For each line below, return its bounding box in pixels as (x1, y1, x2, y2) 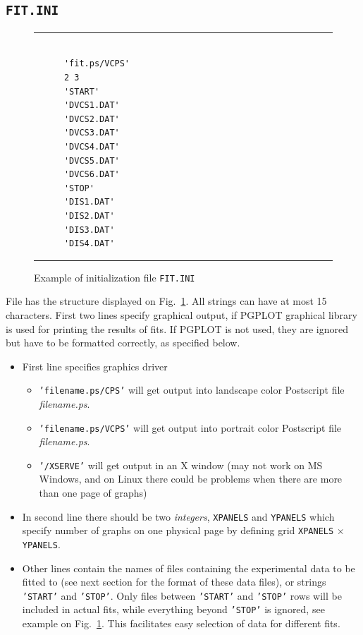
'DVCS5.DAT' (63, 155, 120, 166)
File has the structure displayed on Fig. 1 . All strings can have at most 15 (6, 294, 327, 308)
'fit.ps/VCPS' (63, 59, 130, 69)
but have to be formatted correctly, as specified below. (6, 335, 240, 350)
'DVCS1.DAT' (63, 100, 120, 111)
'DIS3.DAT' (63, 224, 115, 235)
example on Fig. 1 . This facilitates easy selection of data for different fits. (22, 616, 340, 631)
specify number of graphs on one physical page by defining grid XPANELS (22, 523, 334, 538)
